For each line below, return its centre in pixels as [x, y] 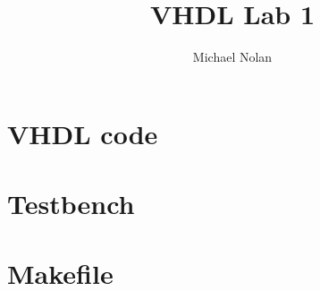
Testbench [71, 204]
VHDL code [83, 133]
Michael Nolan [232, 57]
